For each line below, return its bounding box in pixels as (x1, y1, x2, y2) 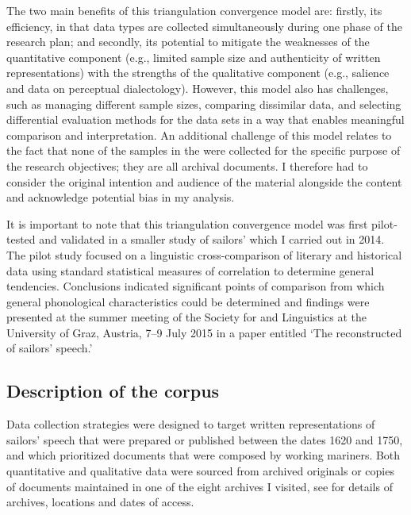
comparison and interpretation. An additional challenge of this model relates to (6, 126, 392, 143)
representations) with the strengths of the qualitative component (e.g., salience (6, 64, 390, 81)
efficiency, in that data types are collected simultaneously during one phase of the (6, 17, 402, 34)
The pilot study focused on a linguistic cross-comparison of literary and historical (6, 246, 402, 263)
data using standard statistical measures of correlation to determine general (6, 262, 375, 279)
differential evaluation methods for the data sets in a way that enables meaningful (6, 111, 405, 128)
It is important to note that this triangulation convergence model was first (6, 215, 368, 232)
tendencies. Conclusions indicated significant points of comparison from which (6, 278, 385, 294)
